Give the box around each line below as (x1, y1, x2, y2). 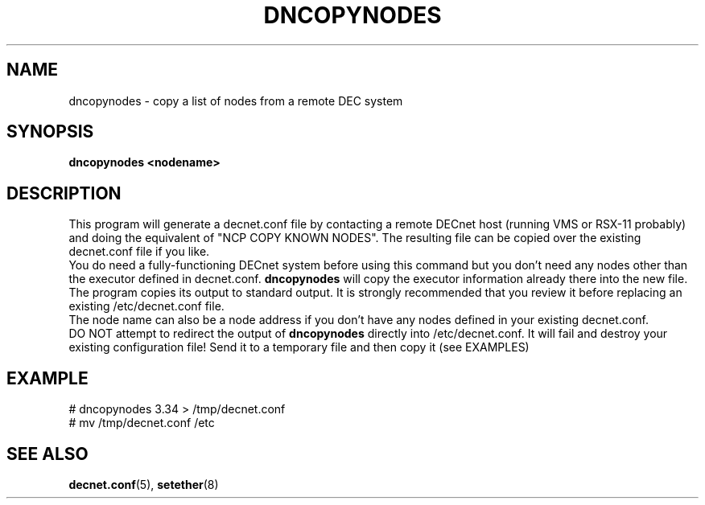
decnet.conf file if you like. (68, 244, 210, 259)
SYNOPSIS (6, 121, 94, 142)
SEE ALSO (6, 443, 89, 464)
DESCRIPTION (6, 183, 122, 203)
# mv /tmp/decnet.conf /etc (68, 416, 215, 430)
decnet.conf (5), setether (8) (68, 477, 219, 491)
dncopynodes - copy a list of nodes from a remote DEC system (68, 93, 403, 108)
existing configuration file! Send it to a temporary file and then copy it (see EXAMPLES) (68, 340, 530, 355)
